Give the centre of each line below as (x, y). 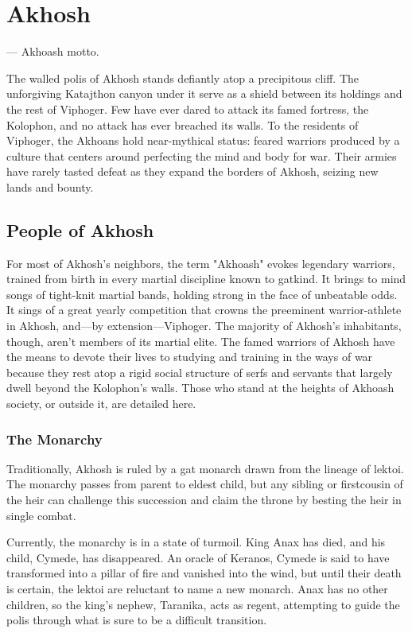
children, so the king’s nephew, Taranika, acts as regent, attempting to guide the (203, 604)
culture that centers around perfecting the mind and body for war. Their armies (202, 155)
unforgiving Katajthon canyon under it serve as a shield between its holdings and (204, 93)
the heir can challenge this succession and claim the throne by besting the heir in (204, 500)
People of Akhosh (80, 229)
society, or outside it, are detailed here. (101, 404)
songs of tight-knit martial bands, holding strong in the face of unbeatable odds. (202, 294)
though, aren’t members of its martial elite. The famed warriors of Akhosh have (201, 341)
